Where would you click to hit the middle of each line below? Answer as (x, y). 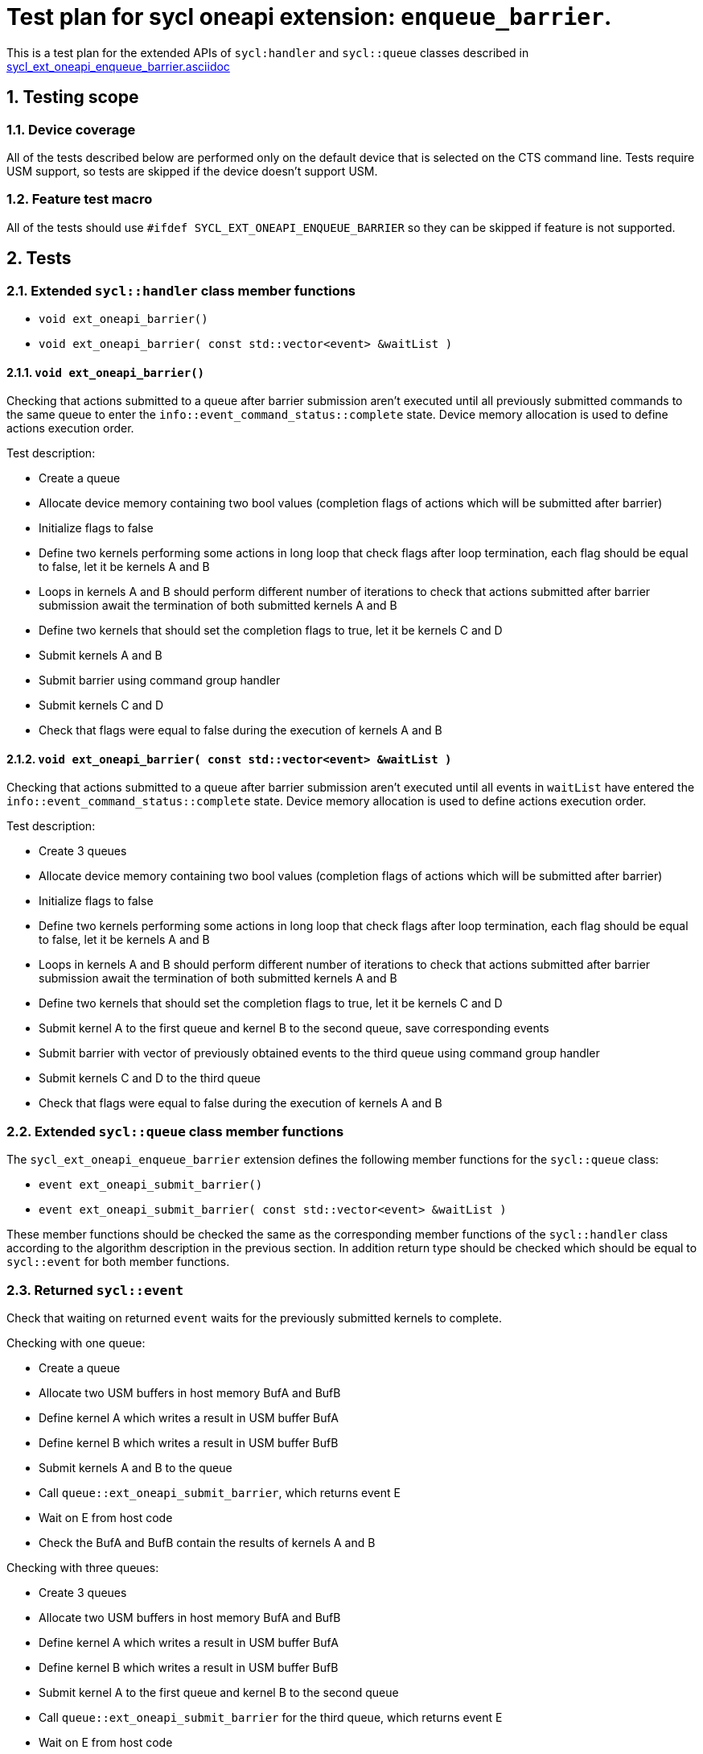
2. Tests (39, 259)
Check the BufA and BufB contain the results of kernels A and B (207, 1542)
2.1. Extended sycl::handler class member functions (181, 290)
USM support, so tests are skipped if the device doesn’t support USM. (192, 171)
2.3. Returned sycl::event (95, 1290)
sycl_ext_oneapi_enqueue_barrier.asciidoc (118, 66)
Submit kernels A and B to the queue (136, 1467)
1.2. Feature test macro (80, 199)
